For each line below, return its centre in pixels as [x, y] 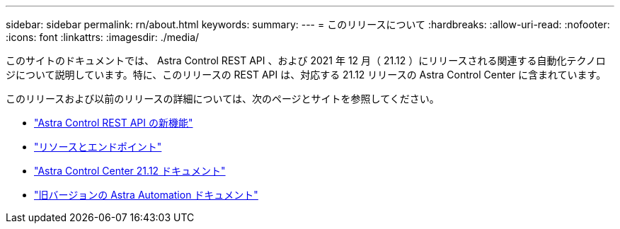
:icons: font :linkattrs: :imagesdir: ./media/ [103, 37]
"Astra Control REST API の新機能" [114, 123]
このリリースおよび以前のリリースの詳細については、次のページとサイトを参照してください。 [223, 99]
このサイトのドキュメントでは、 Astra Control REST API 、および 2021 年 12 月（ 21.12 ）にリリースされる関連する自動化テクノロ [306, 60]
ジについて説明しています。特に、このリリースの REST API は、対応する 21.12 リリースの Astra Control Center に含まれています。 [306, 75]
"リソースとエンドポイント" [98, 147]
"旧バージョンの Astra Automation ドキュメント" [146, 195]
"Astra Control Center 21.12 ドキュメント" [130, 171]
